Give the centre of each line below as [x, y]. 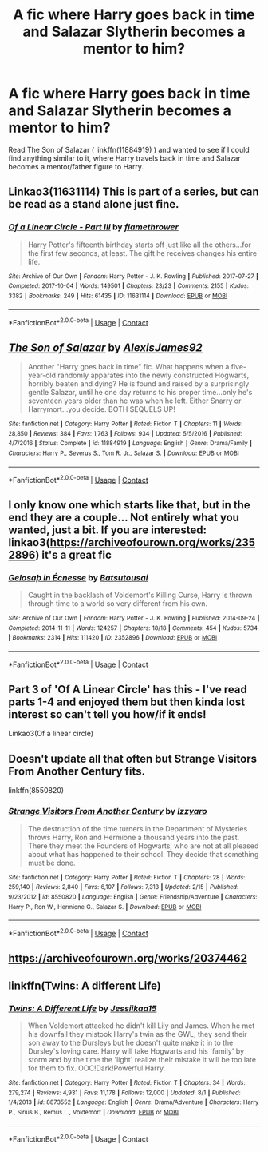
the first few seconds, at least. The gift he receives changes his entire [142, 253]
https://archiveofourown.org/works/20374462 [128, 958]
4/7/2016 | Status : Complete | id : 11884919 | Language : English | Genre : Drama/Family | [130, 444]
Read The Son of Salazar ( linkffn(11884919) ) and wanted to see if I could [129, 149]
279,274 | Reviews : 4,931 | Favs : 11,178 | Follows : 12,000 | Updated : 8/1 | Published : [124, 1093]
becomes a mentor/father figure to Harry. [76, 166]
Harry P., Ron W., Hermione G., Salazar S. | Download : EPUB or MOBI [105, 907]
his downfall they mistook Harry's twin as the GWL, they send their [137, 1034]
